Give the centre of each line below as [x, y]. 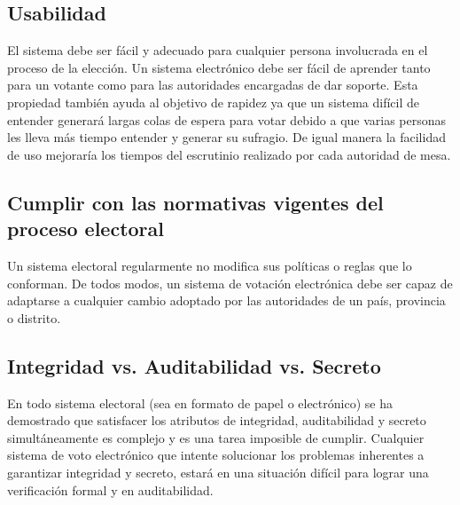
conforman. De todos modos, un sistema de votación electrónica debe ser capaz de [230, 283]
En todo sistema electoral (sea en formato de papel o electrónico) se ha [200, 402]
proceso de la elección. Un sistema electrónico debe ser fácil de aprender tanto [219, 67]
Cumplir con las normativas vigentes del [195, 202]
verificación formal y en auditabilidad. [110, 489]
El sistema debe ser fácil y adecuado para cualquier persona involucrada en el [218, 50]
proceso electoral [86, 229]
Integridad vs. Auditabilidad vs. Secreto [194, 365]
